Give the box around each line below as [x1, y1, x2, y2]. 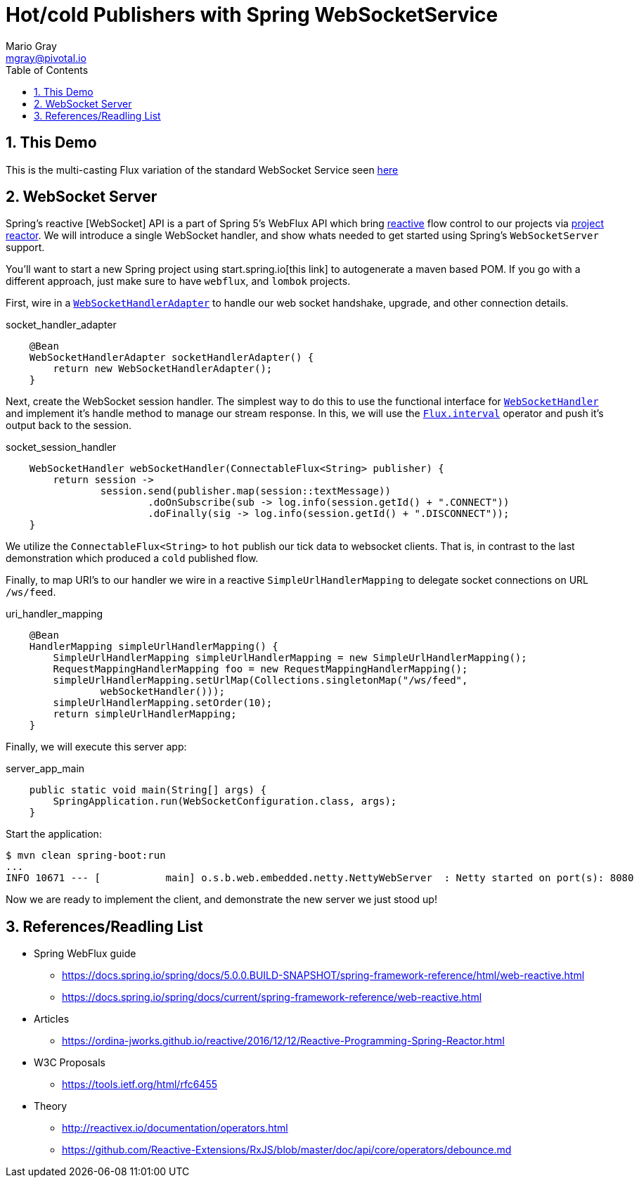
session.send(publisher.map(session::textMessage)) [100, 485, 391, 497]
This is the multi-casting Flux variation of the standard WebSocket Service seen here [6, 163, 399, 176]
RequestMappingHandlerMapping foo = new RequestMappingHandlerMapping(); [53, 663, 468, 675]
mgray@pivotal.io [6, 51, 86, 64]
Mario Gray [6, 39, 57, 52]
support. [6, 241, 45, 254]
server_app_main [6, 762, 85, 775]
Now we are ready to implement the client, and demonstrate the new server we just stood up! [6, 893, 437, 906]
